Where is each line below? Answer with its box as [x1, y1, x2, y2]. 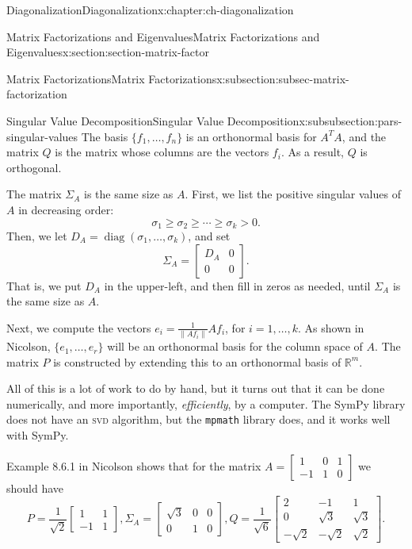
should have [6, 479, 64, 496]
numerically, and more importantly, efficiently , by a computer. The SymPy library [6, 395, 406, 412]
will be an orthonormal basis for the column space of [107, 338, 363, 355]
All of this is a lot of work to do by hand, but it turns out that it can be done [6, 380, 385, 397]
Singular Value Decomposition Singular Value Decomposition [6, 112, 299, 129]
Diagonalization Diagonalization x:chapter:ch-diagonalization [6, 2, 294, 17]
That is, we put [6, 277, 82, 294]
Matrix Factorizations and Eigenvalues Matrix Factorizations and [6, 28, 320, 44]
